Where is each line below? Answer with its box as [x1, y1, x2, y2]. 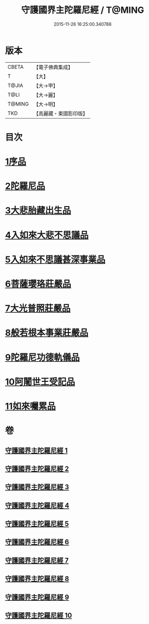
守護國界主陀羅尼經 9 [5, 593, 69, 601]
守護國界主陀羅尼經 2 [5, 464, 69, 473]
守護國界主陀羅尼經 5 [5, 520, 69, 528]
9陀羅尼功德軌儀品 [5, 352, 80, 363]
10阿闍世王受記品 [5, 376, 75, 387]
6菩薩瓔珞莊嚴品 [5, 279, 71, 290]
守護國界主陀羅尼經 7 [5, 556, 69, 565]
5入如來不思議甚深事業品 [5, 254, 106, 265]
